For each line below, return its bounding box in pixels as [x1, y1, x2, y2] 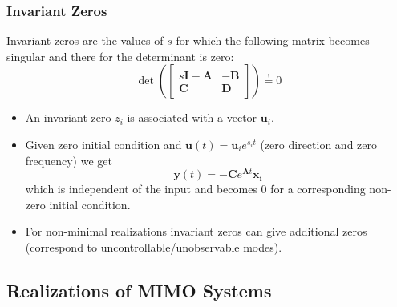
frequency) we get [25, 151, 112, 168]
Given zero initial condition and [25, 136, 182, 152]
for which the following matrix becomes [176, 32, 370, 49]
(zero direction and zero [260, 136, 378, 152]
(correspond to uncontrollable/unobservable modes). [25, 239, 282, 256]
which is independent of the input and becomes [25, 180, 257, 197]
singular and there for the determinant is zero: [6, 47, 234, 64]
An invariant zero [25, 109, 111, 126]
